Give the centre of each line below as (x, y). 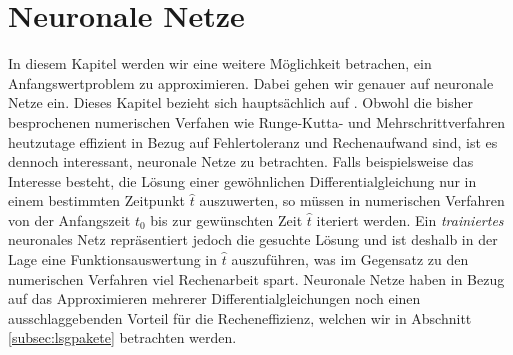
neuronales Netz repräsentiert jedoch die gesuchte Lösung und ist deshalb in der (253, 239)
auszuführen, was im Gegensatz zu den (350, 259)
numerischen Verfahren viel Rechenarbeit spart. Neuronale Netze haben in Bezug (256, 278)
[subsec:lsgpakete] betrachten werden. (122, 337)
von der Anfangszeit (69, 219)
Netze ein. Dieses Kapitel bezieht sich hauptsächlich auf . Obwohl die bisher (240, 102)
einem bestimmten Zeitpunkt (97, 200)
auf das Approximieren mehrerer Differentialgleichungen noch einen (214, 298)
